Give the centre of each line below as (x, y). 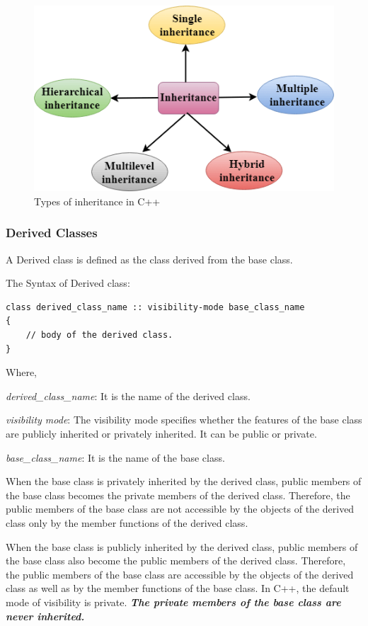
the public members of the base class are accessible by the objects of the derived (180, 574)
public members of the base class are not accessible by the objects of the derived (180, 509)
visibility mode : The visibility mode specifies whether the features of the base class (184, 420)
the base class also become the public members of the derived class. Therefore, (176, 560)
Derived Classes (52, 233)
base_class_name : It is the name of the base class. (115, 457)
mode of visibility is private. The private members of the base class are (173, 602)
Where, (21, 372)
